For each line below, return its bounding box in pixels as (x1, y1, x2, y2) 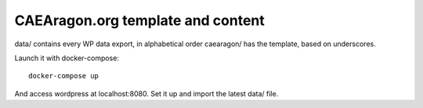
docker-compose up (28, 71, 99, 81)
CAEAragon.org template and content (14, 12, 266, 29)
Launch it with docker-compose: (14, 53, 119, 63)
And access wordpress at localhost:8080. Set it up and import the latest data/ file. (14, 88, 279, 98)
